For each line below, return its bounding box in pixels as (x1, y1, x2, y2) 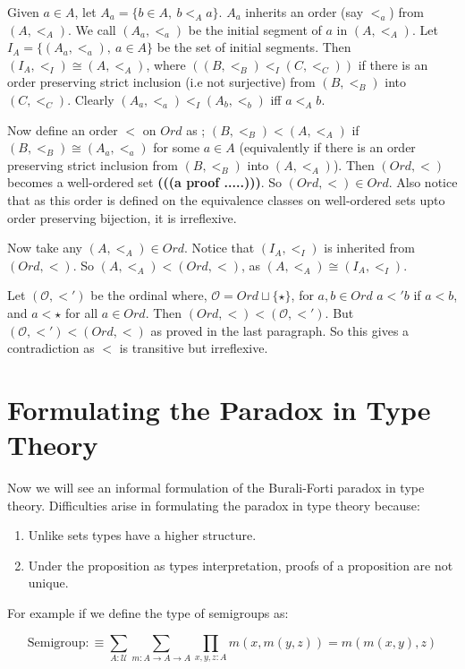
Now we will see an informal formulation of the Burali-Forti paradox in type (7, 478, 425, 496)
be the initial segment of (188, 20, 322, 39)
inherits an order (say (245, 3, 364, 21)
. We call (68, 20, 116, 39)
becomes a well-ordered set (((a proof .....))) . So (7, 173, 283, 192)
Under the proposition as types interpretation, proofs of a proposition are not (28, 555, 453, 574)
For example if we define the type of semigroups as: (7, 603, 289, 622)
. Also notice (388, 173, 458, 192)
